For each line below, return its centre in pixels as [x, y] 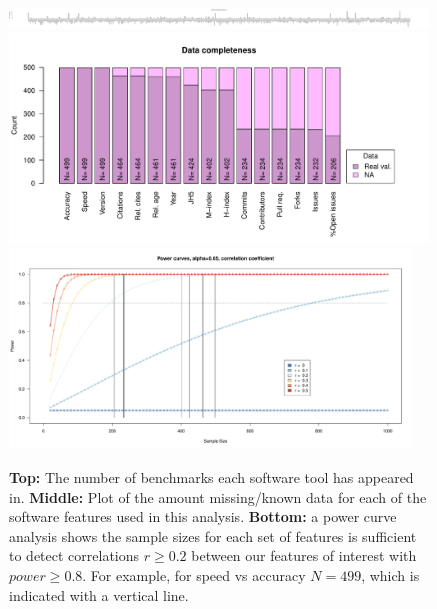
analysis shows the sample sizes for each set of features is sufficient [213, 535]
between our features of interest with [304, 555]
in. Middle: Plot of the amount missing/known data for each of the [218, 496]
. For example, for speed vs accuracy [194, 574]
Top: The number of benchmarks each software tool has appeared [211, 476]
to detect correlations [74, 555]
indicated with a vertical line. [99, 594]
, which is [390, 574]
